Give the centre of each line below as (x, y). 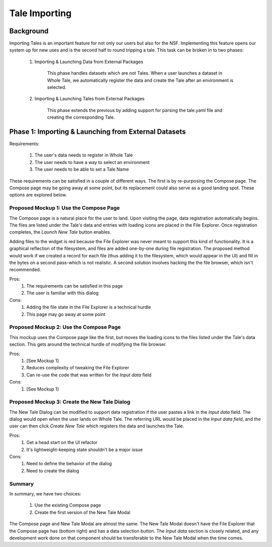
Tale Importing (40, 13)
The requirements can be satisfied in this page (75, 286)
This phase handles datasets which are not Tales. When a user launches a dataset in (135, 73)
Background (29, 31)
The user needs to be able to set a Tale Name (82, 170)
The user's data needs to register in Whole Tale (84, 155)
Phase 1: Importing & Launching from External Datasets (97, 132)
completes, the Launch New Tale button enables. (60, 232)
